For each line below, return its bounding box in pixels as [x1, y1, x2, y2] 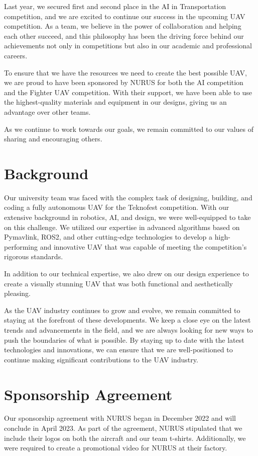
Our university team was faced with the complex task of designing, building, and [4, 192, 252, 202]
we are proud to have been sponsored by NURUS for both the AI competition [4, 77, 243, 88]
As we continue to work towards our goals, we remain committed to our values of [4, 123, 254, 134]
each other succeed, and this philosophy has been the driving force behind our [4, 30, 244, 41]
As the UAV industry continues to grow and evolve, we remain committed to [4, 305, 240, 315]
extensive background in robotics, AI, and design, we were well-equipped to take [4, 212, 251, 222]
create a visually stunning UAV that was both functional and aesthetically [4, 278, 233, 288]
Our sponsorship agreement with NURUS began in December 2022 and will [4, 413, 236, 423]
